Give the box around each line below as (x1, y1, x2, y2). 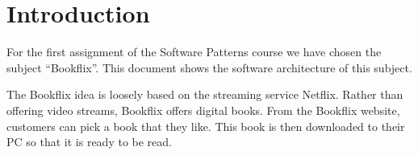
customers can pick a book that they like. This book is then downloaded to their (6, 117, 405, 134)
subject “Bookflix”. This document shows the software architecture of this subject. (6, 59, 412, 75)
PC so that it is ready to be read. (6, 133, 172, 150)
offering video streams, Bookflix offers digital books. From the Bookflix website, (6, 101, 400, 118)
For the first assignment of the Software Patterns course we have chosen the (6, 43, 382, 60)
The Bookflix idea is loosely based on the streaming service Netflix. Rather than (6, 86, 403, 103)
